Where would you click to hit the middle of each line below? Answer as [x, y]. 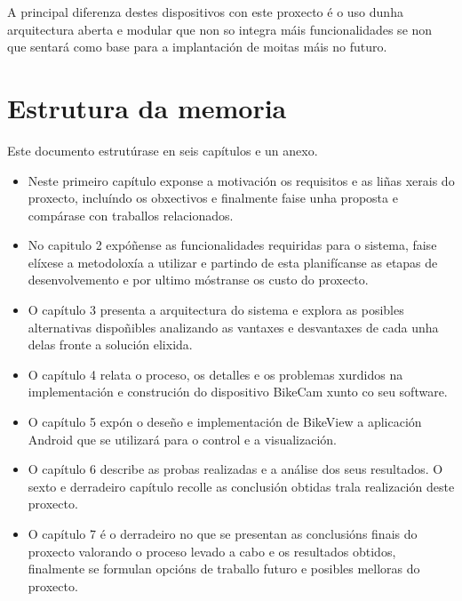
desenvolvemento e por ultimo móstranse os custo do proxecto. [198, 280]
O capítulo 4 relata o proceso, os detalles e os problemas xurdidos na [215, 374]
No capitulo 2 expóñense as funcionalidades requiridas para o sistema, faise [232, 245]
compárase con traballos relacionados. [131, 215]
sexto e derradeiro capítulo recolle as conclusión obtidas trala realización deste [241, 486]
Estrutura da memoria [147, 107]
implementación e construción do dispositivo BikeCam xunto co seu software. [238, 392]
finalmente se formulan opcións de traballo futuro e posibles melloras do [224, 569]
